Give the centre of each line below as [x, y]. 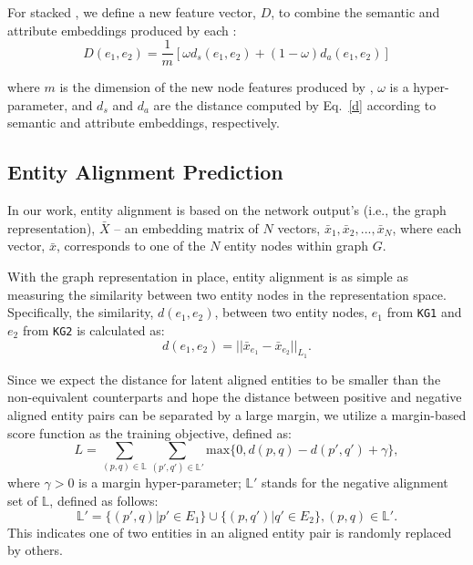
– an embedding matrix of [186, 227]
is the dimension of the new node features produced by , [216, 87]
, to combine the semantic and [355, 12]
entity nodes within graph [297, 246]
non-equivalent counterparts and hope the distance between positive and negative [235, 397]
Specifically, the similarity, [81, 312]
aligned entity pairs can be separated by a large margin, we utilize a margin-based [237, 414]
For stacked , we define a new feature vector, [132, 12]
